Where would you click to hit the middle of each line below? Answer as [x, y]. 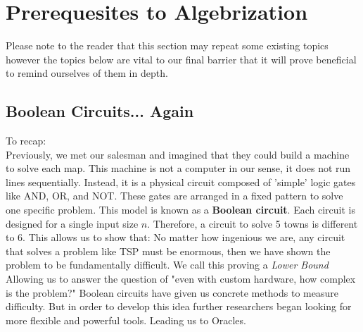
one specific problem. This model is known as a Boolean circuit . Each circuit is [180, 210]
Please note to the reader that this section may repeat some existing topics [167, 45]
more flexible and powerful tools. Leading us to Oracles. [126, 320]
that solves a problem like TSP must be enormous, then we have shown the [168, 251]
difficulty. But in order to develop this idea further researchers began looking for [179, 306]
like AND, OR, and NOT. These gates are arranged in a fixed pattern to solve [174, 196]
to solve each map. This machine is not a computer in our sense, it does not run [178, 168]
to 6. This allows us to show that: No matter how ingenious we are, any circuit [176, 237]
